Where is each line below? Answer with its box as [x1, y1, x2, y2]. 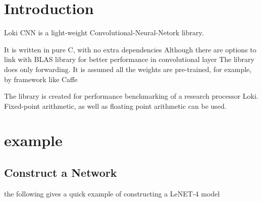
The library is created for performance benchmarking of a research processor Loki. [4, 91, 258, 101]
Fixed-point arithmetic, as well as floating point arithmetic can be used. [4, 100, 227, 111]
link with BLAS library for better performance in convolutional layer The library [4, 54, 254, 64]
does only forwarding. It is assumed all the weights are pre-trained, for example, [4, 63, 252, 74]
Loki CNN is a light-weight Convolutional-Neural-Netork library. [4, 27, 204, 38]
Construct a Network [4, 165, 117, 180]
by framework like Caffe [4, 74, 78, 84]
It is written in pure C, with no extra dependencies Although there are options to [4, 44, 256, 54]
